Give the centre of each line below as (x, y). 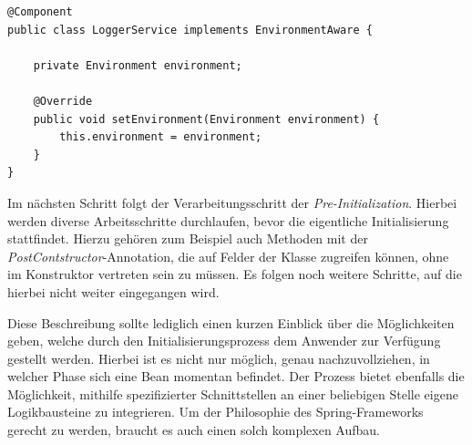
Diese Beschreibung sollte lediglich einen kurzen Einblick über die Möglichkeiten (231, 322)
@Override (63, 101)
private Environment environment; (138, 65)
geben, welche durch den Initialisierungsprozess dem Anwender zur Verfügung (224, 341)
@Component (40, 12)
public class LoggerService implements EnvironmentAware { (190, 30)
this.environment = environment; (161, 137)
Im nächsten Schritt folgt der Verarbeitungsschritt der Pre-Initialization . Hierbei (232, 202)
